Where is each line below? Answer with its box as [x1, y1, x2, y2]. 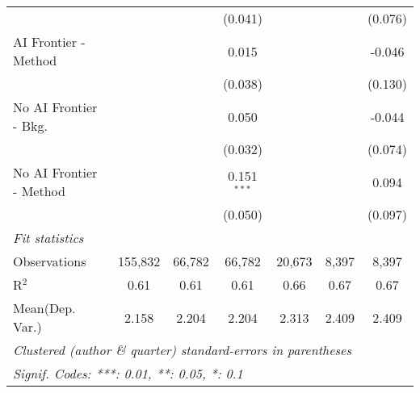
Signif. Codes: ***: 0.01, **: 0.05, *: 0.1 [13, 364, 243, 383]
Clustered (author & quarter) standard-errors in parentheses [13, 341, 351, 359]
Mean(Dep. [13, 299, 76, 317]
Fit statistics [13, 228, 84, 247]
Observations [13, 252, 86, 270]
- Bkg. [13, 116, 48, 135]
